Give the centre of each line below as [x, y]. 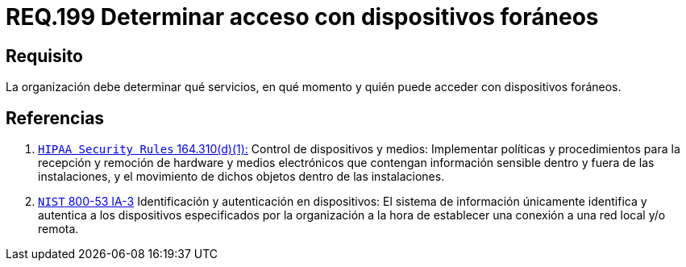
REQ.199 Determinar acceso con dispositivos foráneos [302, 17]
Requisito [44, 56]
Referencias [55, 118]
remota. [58, 229]
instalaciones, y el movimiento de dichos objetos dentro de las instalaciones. [241, 177]
